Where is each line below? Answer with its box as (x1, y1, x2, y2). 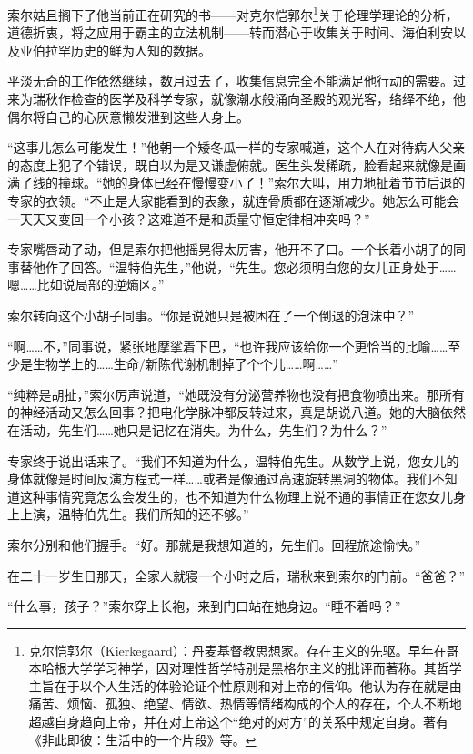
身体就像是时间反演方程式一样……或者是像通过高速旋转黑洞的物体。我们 (7, 469, 432, 488)
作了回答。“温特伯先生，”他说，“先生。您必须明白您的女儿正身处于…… (45, 257, 457, 276)
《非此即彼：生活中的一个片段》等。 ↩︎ (28, 729, 257, 749)
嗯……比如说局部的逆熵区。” (7, 275, 165, 294)
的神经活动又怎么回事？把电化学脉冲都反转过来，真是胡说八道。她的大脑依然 (7, 402, 466, 422)
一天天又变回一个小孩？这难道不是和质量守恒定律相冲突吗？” (7, 209, 370, 228)
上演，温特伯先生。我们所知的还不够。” (19, 504, 249, 524)
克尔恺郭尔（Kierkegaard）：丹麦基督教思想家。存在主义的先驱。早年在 (28, 640, 447, 659)
